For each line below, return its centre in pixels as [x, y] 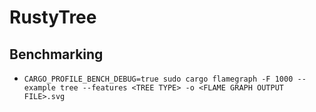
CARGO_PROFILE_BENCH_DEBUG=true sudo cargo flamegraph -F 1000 [158, 79]
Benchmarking [56, 54]
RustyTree [53, 17]
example [39, 88]
